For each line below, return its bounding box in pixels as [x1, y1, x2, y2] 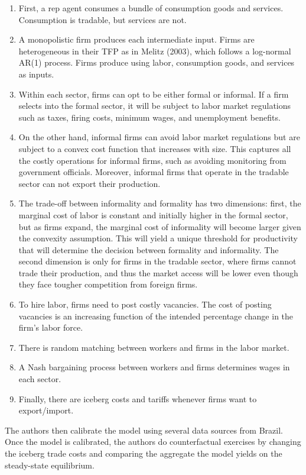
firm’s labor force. [18, 321, 83, 334]
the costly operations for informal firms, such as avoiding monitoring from [18, 154, 287, 166]
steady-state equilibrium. [5, 458, 95, 471]
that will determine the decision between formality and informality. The [18, 243, 279, 256]
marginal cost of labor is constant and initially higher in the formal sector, [18, 208, 288, 221]
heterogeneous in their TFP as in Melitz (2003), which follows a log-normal [18, 44, 291, 57]
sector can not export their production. [18, 177, 161, 189]
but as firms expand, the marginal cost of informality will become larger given [18, 220, 301, 232]
